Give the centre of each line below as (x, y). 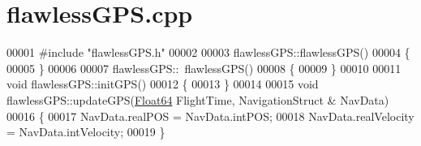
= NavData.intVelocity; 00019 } (86, 132)
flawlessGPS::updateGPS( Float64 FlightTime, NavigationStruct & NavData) (198, 99)
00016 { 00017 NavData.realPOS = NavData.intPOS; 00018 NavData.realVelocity (210, 116)
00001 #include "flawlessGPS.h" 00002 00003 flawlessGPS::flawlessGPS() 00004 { (208, 52)
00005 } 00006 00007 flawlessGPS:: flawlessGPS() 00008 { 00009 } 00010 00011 (204, 68)
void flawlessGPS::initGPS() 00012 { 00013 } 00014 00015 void (163, 84)
